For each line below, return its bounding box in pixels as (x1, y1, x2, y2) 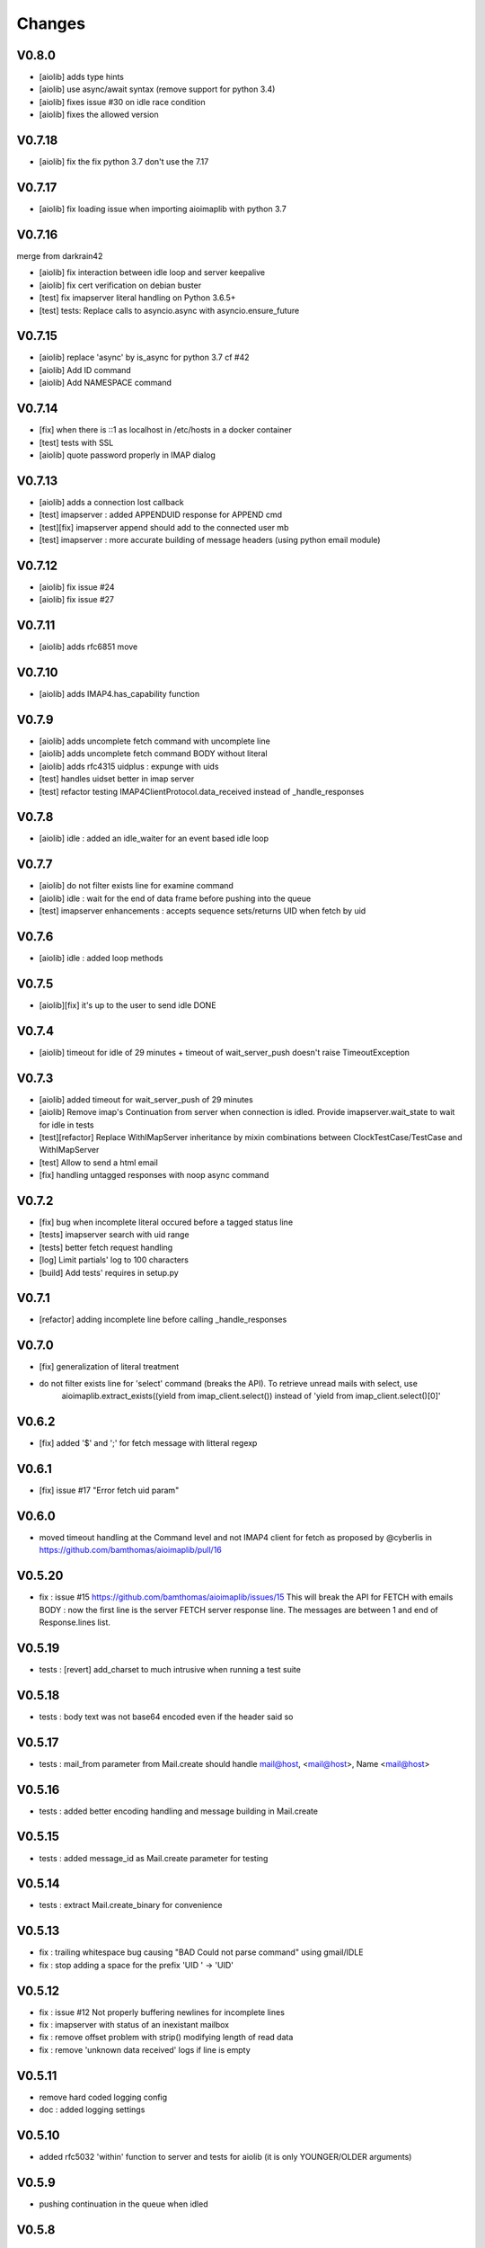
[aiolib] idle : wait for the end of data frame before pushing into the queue (39, 893, 312, 904)
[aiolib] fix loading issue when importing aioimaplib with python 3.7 (39, 203, 287, 215)
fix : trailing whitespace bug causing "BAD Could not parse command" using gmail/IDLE (39, 1947, 364, 1958)
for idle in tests (39, 1120, 94, 1130)
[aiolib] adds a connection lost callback (39, 496, 184, 507)
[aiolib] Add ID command (39, 364, 132, 375)
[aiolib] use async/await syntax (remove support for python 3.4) (39, 84, 276, 94)
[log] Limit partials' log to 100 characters (39, 1254, 189, 1265)
